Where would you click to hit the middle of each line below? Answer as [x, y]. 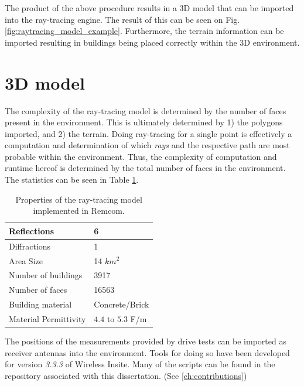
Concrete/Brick [122, 304]
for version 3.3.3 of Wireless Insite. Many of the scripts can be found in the [140, 364]
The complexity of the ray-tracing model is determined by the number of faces [146, 110]
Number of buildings [46, 275]
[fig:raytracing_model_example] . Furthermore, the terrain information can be [144, 31]
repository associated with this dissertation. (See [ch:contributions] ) [126, 375]
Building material [40, 304]
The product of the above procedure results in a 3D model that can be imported [149, 8]
